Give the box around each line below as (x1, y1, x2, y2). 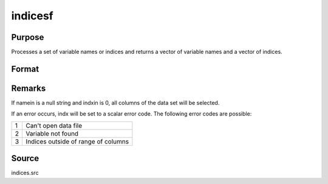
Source (11, 153, 39, 163)
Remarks (11, 83, 46, 93)
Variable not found (26, 129, 79, 137)
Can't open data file (26, 121, 82, 130)
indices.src (11, 169, 39, 177)
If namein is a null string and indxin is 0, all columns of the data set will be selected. (11, 99, 220, 106)
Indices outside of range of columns (26, 137, 129, 145)
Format (11, 64, 39, 74)
